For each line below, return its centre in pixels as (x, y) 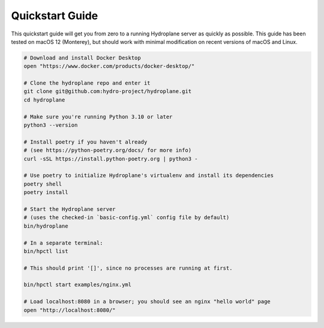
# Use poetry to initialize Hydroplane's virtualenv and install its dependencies (149, 175)
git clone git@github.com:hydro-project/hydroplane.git (108, 91)
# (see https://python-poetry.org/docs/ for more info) (108, 150)
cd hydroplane (44, 100)
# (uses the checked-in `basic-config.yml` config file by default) (127, 217)
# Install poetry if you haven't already (85, 142)
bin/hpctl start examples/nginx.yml (78, 285)
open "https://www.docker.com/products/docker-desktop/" (109, 66)
